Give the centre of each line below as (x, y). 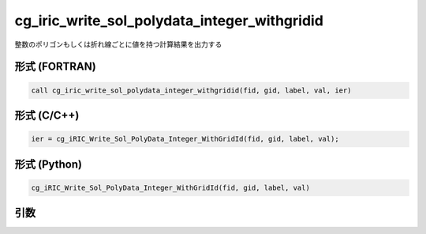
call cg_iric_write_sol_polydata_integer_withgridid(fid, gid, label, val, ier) (191, 90)
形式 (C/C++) (47, 115)
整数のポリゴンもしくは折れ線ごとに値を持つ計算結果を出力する (118, 44)
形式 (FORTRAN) (55, 67)
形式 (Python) (49, 164)
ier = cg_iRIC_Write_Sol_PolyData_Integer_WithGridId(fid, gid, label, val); (185, 139)
